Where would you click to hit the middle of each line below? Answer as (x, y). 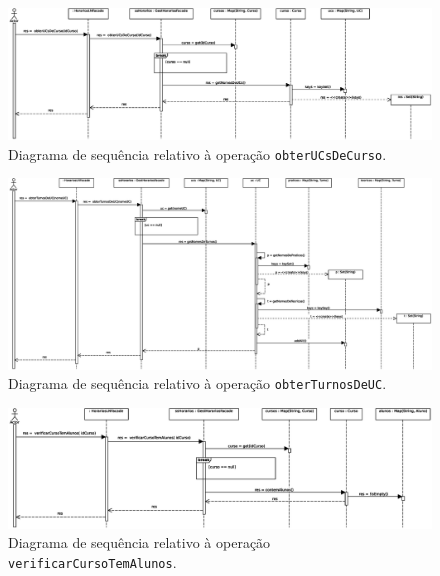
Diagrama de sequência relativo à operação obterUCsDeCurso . (197, 153)
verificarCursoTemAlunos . (92, 561)
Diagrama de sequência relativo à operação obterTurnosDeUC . (197, 383)
